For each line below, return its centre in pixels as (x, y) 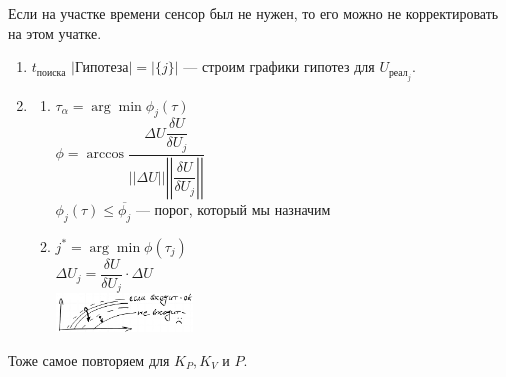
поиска (51, 72)
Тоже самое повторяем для (89, 359)
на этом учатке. (55, 32)
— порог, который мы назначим (233, 208)
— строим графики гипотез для (279, 66)
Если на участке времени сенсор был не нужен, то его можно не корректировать (253, 13)
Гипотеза (101, 68)
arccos (105, 154)
